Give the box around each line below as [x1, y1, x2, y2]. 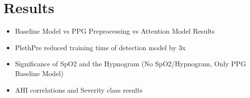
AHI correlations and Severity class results [15, 84, 143, 95]
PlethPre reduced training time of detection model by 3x [15, 42, 186, 52]
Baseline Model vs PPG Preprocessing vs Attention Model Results [15, 26, 215, 36]
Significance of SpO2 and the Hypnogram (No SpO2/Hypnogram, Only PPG [15, 59, 246, 69]
